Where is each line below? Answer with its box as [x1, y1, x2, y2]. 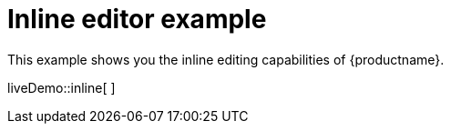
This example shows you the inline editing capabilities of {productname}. [7, 51, 445, 67]
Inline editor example [7, 4, 267, 35]
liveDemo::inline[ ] [7, 79, 116, 96]
